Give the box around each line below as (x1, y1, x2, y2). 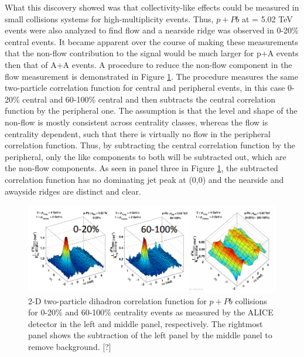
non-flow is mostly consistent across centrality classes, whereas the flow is (5, 115, 268, 128)
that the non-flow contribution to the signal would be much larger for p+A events (5, 47, 299, 59)
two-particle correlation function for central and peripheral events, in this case (5, 81, 285, 94)
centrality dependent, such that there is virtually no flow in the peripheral (5, 127, 271, 140)
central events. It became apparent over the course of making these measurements (5, 35, 298, 47)
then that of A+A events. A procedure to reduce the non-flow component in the (5, 58, 292, 70)
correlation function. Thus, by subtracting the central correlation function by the (5, 139, 295, 151)
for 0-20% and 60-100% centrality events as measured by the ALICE (28, 306, 274, 318)
